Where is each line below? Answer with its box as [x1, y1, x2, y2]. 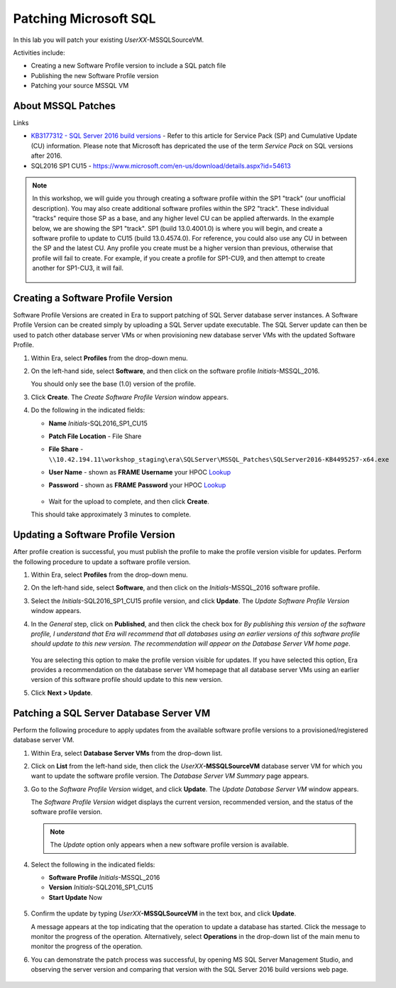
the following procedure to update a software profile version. [13, 558, 191, 566]
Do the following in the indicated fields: [31, 406, 145, 415]
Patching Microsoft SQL [13, 11, 156, 26]
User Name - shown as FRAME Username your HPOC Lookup [48, 468, 231, 477]
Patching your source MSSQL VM [31, 82, 129, 90]
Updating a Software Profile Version [13, 529, 175, 541]
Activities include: [13, 48, 65, 57]
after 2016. [31, 151, 62, 160]
